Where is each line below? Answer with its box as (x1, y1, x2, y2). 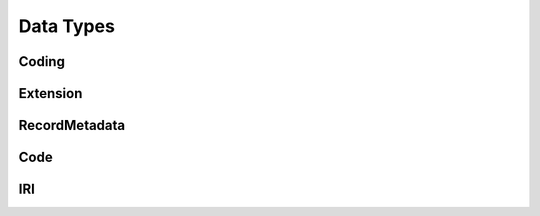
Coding (18, 53, 65, 70)
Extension (18, 85, 83, 102)
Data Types (18, 15, 115, 37)
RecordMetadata (18, 117, 126, 134)
